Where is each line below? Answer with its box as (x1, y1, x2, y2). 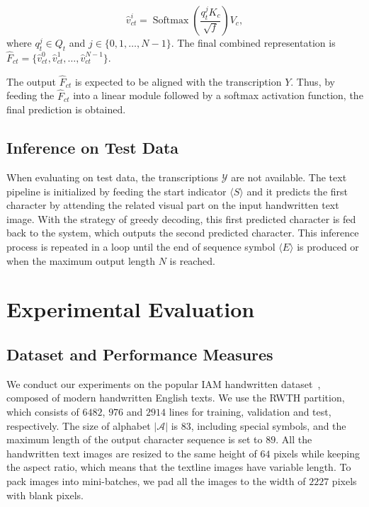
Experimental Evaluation (6, 295, 255, 324)
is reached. (169, 253, 215, 268)
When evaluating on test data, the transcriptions (6, 170, 218, 185)
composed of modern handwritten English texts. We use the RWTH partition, (6, 390, 345, 405)
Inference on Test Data (6, 137, 179, 159)
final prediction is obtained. (6, 102, 126, 117)
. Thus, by (290, 74, 335, 89)
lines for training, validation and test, (169, 404, 331, 418)
